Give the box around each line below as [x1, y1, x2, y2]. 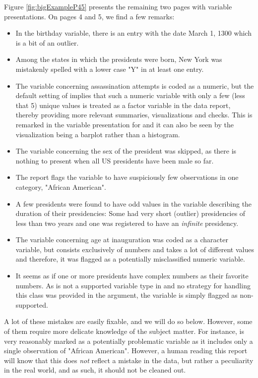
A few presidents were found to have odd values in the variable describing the [15, 198, 252, 209]
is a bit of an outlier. [15, 37, 79, 48]
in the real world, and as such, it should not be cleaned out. [4, 365, 186, 375]
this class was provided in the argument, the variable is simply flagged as [15, 290, 238, 300]
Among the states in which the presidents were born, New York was [15, 54, 222, 64]
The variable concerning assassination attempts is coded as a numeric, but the [15, 80, 254, 91]
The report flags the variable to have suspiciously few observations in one [15, 172, 239, 182]
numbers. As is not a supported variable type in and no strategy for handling [15, 280, 251, 290]
